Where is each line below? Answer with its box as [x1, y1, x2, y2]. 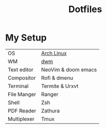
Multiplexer [8, 115, 34, 122]
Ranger [41, 91, 59, 98]
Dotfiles [68, 4, 102, 15]
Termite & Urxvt [41, 82, 79, 90]
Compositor [8, 74, 36, 81]
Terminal [8, 82, 29, 90]
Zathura [41, 107, 60, 114]
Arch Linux [41, 50, 67, 57]
